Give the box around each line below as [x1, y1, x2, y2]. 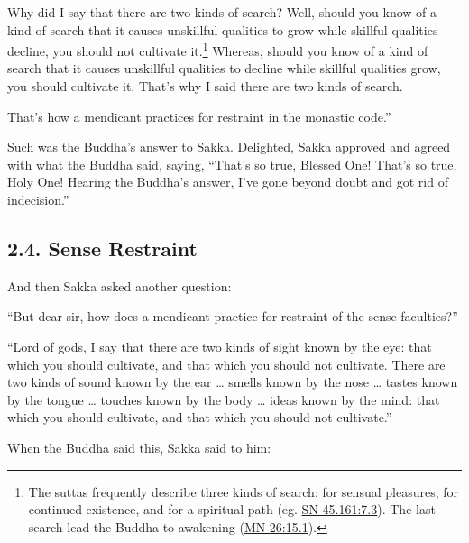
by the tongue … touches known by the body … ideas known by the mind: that [7, 390, 440, 409]
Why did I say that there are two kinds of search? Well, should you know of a [7, 3, 437, 21]
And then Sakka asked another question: [7, 276, 232, 295]
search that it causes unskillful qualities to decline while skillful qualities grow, [7, 59, 441, 78]
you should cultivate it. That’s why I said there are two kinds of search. [7, 77, 403, 96]
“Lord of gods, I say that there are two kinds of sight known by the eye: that [7, 336, 432, 355]
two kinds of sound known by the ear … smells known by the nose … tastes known [7, 373, 458, 391]
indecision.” [7, 190, 69, 208]
